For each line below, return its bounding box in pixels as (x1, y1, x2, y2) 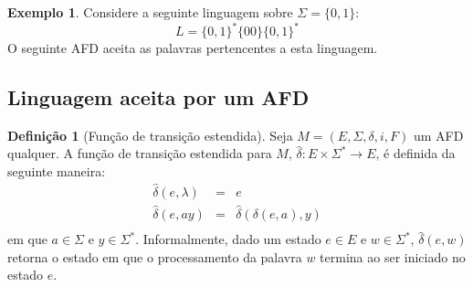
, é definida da (375, 143, 456, 163)
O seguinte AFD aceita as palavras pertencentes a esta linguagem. (7, 38, 378, 58)
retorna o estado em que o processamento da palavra (7, 247, 302, 266)
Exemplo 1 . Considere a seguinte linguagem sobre (7, 3, 293, 21)
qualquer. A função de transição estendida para (7, 143, 272, 163)
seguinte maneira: (7, 162, 106, 181)
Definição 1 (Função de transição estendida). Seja (7, 125, 293, 144)
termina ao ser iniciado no (320, 247, 466, 266)
